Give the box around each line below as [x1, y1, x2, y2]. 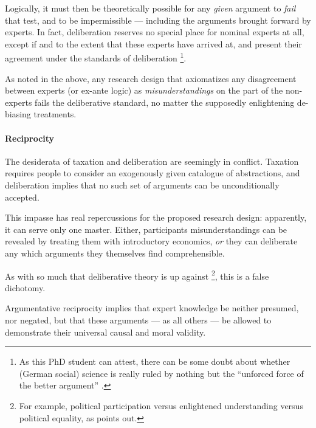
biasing [5, 108, 31, 120]
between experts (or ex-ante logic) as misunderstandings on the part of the [5, 84, 283, 97]
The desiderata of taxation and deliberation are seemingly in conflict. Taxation [5, 154, 299, 167]
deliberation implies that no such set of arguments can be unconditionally [5, 178, 280, 191]
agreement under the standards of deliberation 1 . [5, 50, 187, 64]
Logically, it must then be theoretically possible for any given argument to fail [5, 2, 296, 14]
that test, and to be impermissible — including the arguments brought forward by [5, 13, 311, 26]
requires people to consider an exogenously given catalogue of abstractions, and [5, 167, 300, 179]
